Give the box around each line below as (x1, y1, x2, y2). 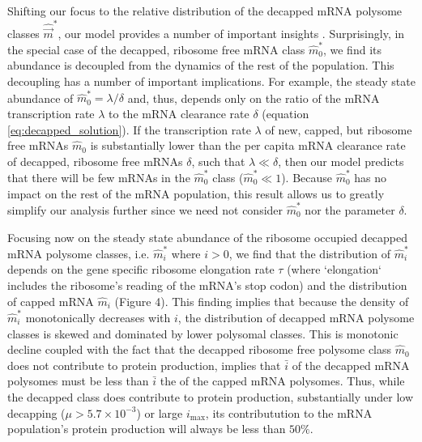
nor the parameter (305, 201, 395, 218)
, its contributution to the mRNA (205, 404, 373, 421)
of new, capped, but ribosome (265, 121, 412, 138)
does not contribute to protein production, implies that (7, 356, 281, 373)
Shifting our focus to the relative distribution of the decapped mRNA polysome (7, 2, 403, 19)
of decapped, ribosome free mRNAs (7, 152, 183, 169)
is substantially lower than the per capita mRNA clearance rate (90, 137, 406, 154)
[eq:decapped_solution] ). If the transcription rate (7, 121, 251, 138)
